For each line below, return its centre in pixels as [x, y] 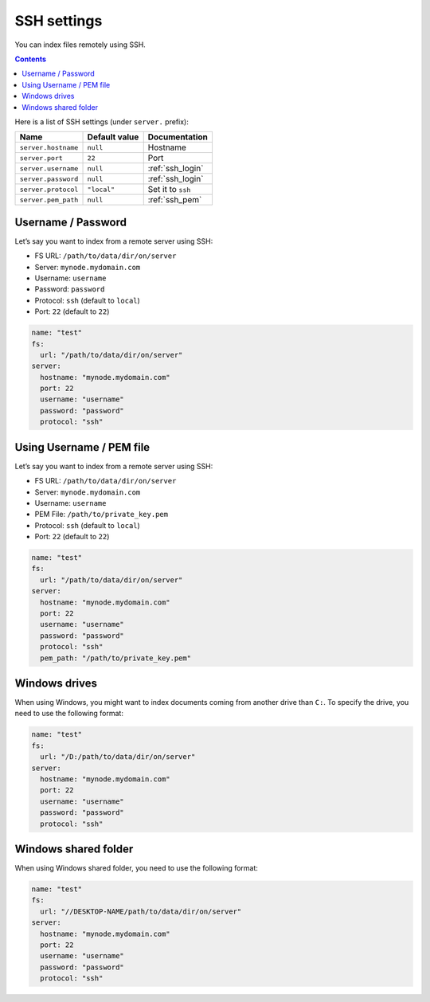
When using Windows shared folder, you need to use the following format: [137, 868]
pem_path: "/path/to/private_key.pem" [115, 658]
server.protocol [49, 189]
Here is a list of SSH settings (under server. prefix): [102, 121]
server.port [41, 158]
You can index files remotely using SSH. [80, 45]
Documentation [178, 137]
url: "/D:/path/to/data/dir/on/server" [118, 757]
